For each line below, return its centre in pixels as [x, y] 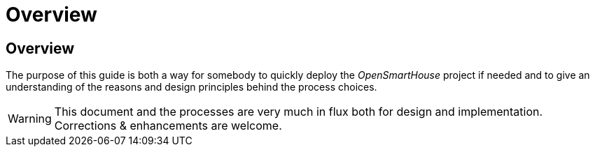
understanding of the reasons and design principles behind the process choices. [191, 87]
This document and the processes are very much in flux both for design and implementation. [299, 112]
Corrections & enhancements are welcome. [168, 126]
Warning [30, 119]
